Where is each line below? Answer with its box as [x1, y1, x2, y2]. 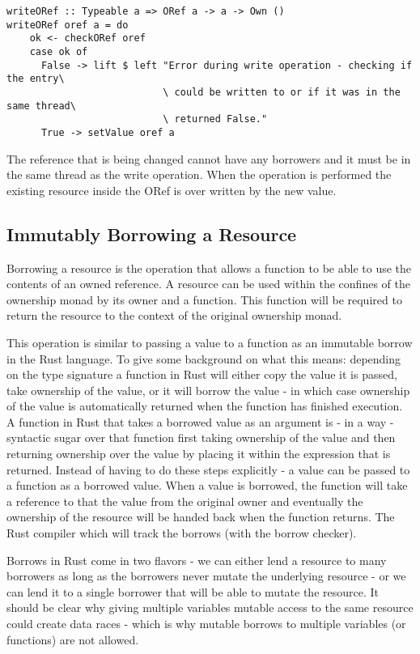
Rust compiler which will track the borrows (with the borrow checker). [6, 524, 357, 541]
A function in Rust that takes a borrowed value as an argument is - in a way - [6, 413, 394, 430]
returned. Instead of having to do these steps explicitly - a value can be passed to [6, 461, 410, 478]
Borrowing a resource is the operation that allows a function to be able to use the [6, 259, 412, 276]
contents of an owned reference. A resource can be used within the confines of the [6, 275, 410, 292]
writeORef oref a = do [6, 19, 129, 31]
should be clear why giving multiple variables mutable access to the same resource [6, 599, 414, 616]
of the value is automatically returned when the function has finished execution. [6, 397, 403, 414]
